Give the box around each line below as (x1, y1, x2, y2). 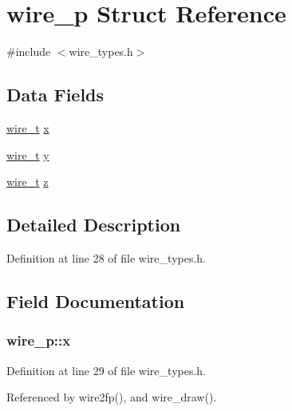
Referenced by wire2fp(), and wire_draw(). (6, 389, 217, 405)
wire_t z (6, 173, 49, 190)
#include (6, 43, 51, 60)
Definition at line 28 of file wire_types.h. (6, 249, 206, 266)
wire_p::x (6, 330, 71, 350)
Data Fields (6, 82, 105, 107)
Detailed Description (6, 212, 181, 237)
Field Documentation (6, 288, 185, 313)
